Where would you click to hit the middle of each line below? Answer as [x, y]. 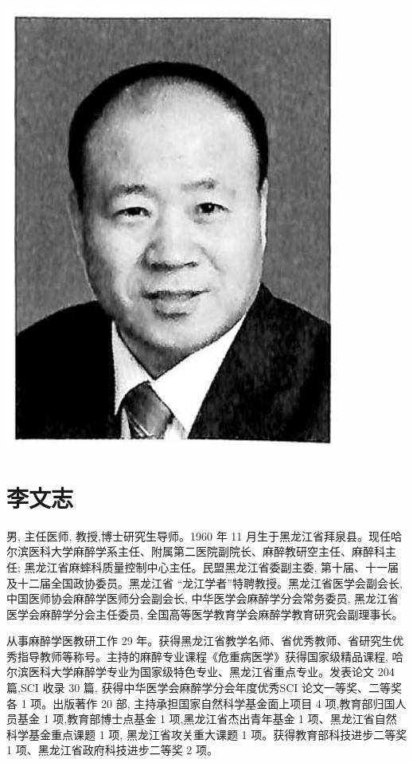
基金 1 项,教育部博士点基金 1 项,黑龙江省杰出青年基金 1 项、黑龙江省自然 [207, 719]
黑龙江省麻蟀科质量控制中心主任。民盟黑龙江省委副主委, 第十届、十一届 [212, 566]
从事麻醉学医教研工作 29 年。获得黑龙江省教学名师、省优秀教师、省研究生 [200, 641]
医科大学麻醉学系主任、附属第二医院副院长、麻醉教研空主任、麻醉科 [206, 551]
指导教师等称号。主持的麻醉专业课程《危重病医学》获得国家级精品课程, [203, 656]
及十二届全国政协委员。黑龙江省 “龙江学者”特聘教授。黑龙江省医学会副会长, [205, 582]
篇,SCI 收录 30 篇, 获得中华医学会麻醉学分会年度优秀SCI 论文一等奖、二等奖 [204, 688]
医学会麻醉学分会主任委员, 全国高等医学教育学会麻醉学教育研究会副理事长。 [205, 614]
